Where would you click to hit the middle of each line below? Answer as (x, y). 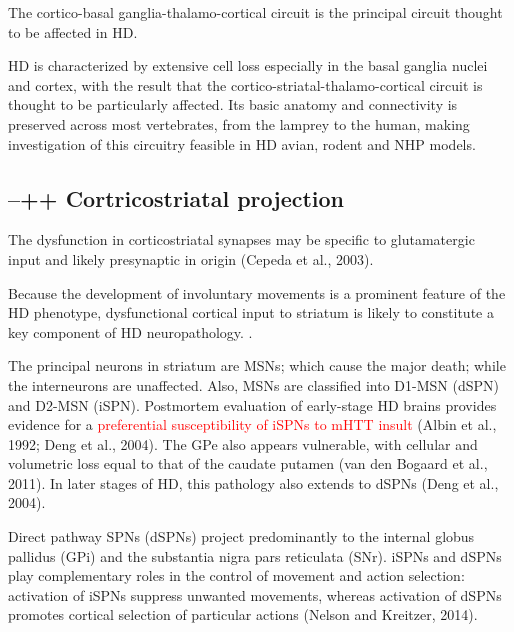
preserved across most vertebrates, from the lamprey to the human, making (239, 123)
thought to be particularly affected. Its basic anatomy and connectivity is (233, 104)
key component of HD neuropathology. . (130, 331)
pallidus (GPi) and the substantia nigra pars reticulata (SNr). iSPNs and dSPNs (255, 555)
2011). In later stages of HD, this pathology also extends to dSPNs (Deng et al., (253, 482)
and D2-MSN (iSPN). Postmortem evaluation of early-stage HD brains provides (252, 404)
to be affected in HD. (73, 31)
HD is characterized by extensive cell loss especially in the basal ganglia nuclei (248, 65)
